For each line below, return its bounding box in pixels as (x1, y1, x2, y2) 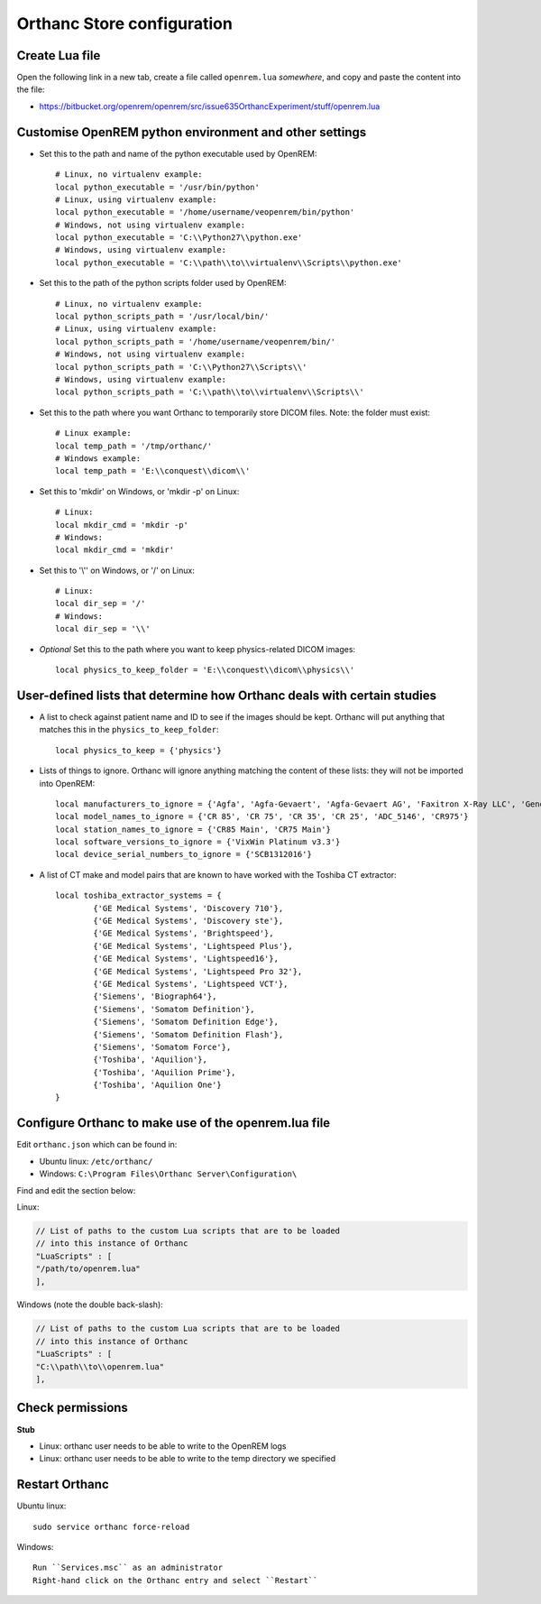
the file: (16, 84, 45, 95)
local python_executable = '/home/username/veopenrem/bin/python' (55, 207, 355, 217)
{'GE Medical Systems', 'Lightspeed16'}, (93, 954, 280, 964)
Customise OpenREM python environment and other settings (16, 124, 367, 140)
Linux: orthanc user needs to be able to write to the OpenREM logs (39, 1440, 287, 1452)
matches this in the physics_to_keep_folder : (39, 724, 219, 735)
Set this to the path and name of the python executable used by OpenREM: (39, 148, 317, 159)
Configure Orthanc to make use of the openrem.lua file (16, 1115, 331, 1131)
